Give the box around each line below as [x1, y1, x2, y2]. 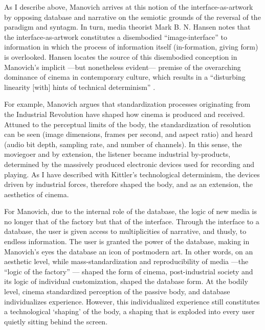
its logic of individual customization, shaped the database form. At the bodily [4, 276, 248, 287]
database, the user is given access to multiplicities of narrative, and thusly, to [4, 226, 247, 237]
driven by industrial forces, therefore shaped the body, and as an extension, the [4, 179, 253, 190]
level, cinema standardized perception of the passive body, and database [4, 286, 230, 297]
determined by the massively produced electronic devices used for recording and [4, 158, 254, 169]
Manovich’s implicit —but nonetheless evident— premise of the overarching [4, 61, 241, 72]
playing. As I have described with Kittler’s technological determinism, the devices [4, 169, 260, 179]
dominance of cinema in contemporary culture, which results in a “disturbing [4, 72, 246, 82]
